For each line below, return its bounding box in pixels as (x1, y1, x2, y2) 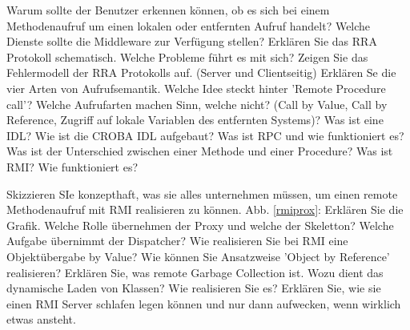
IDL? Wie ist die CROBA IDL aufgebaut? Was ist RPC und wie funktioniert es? (6, 127, 404, 143)
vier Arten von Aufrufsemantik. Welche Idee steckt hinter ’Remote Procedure (6, 79, 386, 96)
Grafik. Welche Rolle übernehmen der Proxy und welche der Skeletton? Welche (6, 216, 394, 233)
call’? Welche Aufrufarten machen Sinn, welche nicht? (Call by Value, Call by (6, 95, 388, 112)
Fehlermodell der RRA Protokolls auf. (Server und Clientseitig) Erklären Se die (6, 64, 396, 81)
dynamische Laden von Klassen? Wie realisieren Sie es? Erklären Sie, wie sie (6, 280, 381, 296)
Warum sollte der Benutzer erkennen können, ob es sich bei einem (6, 2, 330, 18)
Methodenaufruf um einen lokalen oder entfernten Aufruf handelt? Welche (6, 17, 371, 34)
